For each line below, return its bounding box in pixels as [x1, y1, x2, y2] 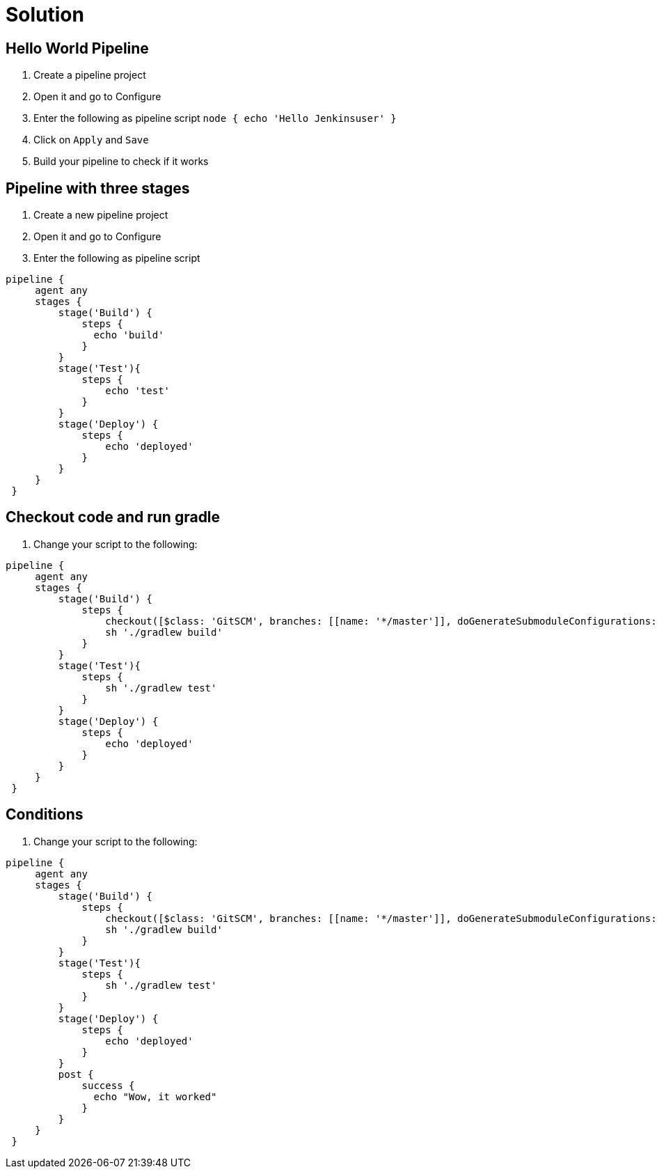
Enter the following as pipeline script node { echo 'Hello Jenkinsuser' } [33, 112, 397, 125]
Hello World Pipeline [6, 39, 149, 57]
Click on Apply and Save [33, 134, 149, 146]
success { [81, 1079, 135, 1091]
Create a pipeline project [33, 69, 146, 81]
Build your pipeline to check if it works [33, 155, 209, 168]
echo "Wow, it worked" [93, 1090, 217, 1102]
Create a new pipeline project [33, 209, 168, 221]
